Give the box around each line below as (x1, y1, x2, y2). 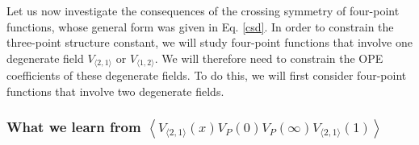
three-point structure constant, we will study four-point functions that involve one (6, 34, 413, 51)
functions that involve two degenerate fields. (6, 82, 224, 99)
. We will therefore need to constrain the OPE (154, 49, 383, 66)
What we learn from (6, 117, 141, 137)
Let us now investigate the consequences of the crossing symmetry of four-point (6, 2, 400, 19)
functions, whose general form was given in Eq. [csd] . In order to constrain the (6, 18, 394, 35)
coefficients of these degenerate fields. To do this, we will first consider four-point (6, 67, 407, 84)
